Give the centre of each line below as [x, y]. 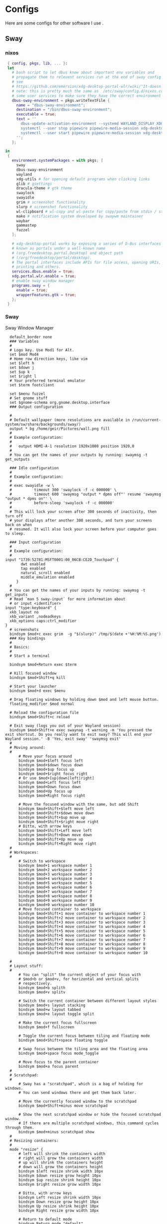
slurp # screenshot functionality [52, 207]
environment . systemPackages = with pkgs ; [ [57, 161]
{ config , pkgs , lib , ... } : [38, 63]
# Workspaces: [24, 852]
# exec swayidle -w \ [32, 485]
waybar [23, 221]
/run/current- [147, 420]
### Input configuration [35, 542]
